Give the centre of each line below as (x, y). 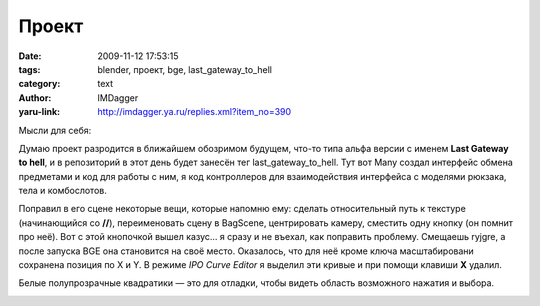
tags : (29, 69)
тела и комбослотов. (62, 191)
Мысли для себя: (55, 130)
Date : (30, 56)
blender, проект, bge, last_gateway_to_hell (184, 69)
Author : (35, 97)
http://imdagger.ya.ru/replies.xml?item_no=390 (194, 112)
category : (39, 84)
